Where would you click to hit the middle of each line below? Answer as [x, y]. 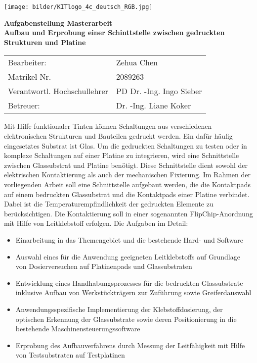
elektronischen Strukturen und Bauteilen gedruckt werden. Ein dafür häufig [118, 136]
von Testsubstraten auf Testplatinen [70, 355]
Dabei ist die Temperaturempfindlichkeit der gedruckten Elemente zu [109, 204]
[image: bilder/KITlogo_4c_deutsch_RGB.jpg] [78, 7]
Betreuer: [24, 105]
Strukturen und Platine [45, 42]
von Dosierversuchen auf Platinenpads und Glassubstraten [104, 266]
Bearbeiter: [27, 62]
